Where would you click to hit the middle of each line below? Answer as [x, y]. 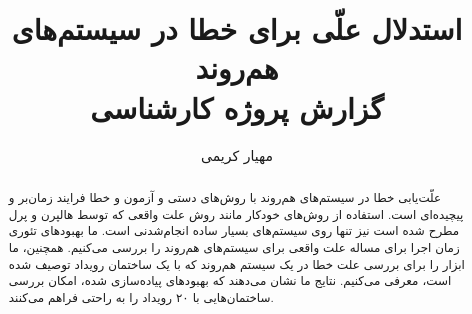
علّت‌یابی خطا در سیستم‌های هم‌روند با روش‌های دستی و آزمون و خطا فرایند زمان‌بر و [225, 196]
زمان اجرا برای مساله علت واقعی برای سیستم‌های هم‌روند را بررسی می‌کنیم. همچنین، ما [234, 246]
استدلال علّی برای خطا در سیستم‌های [237, 28]
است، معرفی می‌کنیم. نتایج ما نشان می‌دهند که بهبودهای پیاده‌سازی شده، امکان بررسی [230, 280]
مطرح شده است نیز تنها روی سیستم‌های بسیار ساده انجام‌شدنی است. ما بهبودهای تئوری [234, 230]
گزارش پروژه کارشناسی [237, 106]
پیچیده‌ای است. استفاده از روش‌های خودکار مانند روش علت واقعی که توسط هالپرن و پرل [236, 213]
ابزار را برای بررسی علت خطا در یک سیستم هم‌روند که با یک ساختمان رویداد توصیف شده [236, 263]
